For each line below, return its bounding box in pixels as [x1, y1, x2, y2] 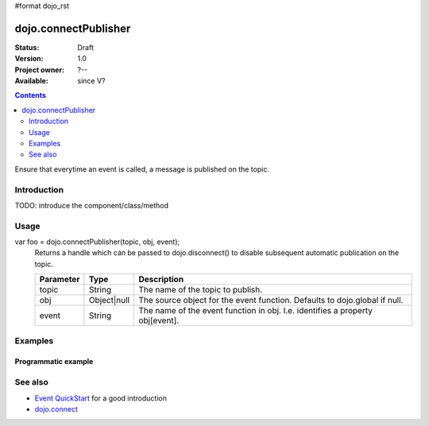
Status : [14, 42, 40, 52]
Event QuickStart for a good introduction [34, 393, 167, 403]
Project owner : [14, 64, 65, 75]
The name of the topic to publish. [138, 285, 263, 296]
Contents [14, 91, 47, 100]
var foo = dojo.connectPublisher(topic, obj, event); [14, 237, 180, 246]
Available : [14, 76, 49, 86]
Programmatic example [14, 357, 94, 366]
